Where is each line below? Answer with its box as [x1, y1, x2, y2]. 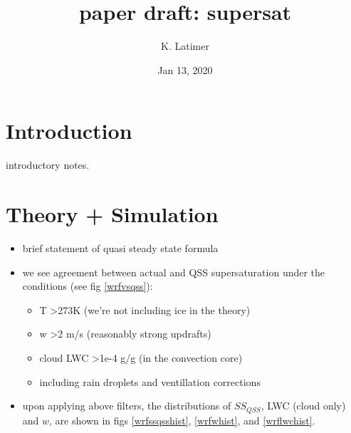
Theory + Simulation [6, 199, 219, 229]
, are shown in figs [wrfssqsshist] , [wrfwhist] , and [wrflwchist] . [49, 412, 315, 427]
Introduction [6, 116, 132, 145]
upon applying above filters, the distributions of [22, 398, 231, 413]
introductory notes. [6, 157, 90, 172]
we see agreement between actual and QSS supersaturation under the [22, 264, 325, 279]
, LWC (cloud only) [261, 398, 346, 413]
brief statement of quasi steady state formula [22, 240, 219, 255]
